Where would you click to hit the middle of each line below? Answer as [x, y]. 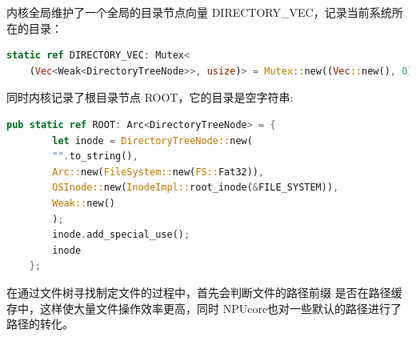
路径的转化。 [40, 324]
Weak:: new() [84, 203]
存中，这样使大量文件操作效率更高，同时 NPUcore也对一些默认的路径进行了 [204, 308]
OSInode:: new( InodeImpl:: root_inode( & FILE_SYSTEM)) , [196, 188]
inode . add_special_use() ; [121, 235]
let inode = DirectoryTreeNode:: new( [152, 140]
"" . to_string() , [95, 156]
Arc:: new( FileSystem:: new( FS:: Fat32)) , [158, 172]
